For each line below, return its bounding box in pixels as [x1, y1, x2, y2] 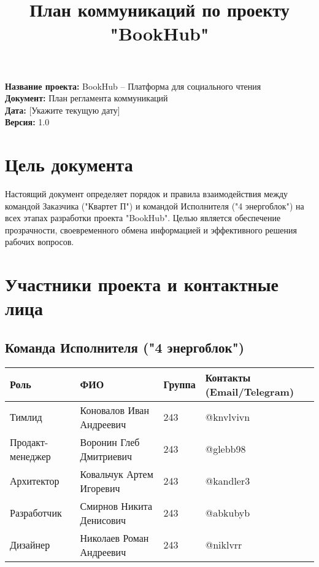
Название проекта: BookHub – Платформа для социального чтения [5, 79, 261, 92]
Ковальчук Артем [80, 466, 153, 481]
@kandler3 [205, 474, 250, 488]
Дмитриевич [80, 448, 133, 463]
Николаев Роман [80, 530, 149, 545]
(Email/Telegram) [205, 384, 294, 399]
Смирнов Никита [80, 498, 153, 513]
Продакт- [10, 434, 48, 449]
